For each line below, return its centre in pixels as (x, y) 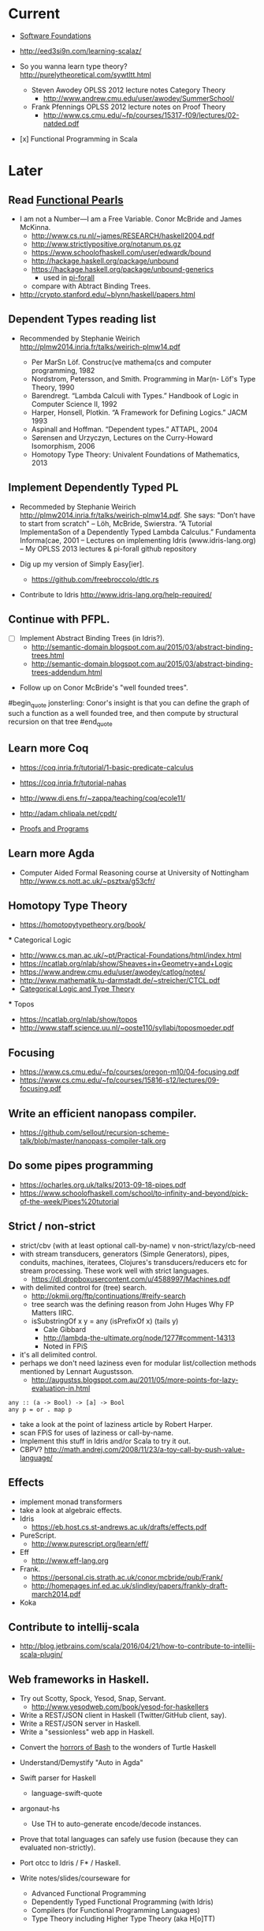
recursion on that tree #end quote (60, 723)
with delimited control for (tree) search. (83, 1287)
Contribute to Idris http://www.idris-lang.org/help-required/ (116, 594)
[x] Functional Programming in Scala (78, 138)
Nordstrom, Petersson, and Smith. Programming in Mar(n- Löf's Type (143, 378)
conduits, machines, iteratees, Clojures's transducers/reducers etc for (134, 1262)
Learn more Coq (48, 749)
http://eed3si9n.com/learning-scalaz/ (80, 51)
